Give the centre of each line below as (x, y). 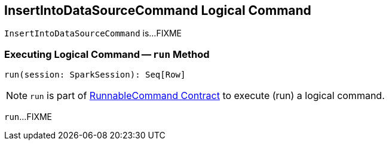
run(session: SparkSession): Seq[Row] (95, 75)
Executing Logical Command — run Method (107, 54)
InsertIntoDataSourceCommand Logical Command (158, 10)
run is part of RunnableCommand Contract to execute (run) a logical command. (207, 96)
